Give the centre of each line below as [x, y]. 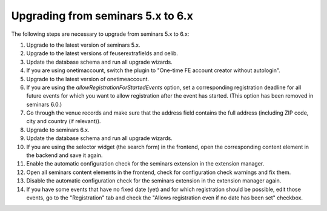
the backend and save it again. [64, 155]
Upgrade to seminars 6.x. [58, 130]
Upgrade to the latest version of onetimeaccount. [88, 79]
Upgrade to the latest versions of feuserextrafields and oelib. [102, 53]
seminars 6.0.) [44, 104]
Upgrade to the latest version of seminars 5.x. [83, 45]
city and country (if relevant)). [64, 121]
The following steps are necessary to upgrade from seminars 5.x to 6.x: [100, 34]
